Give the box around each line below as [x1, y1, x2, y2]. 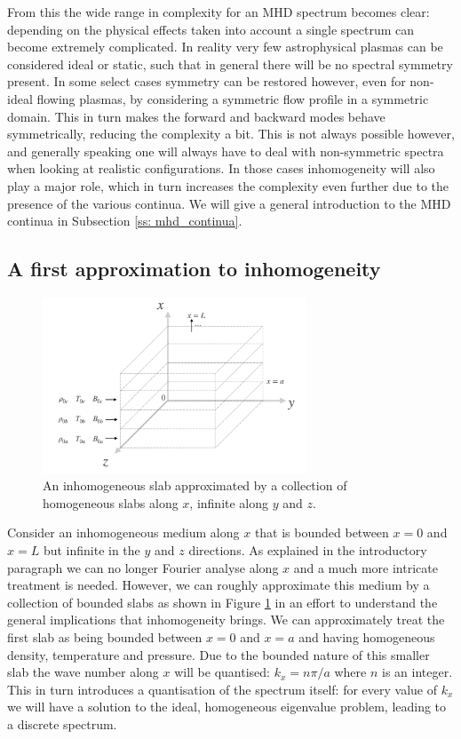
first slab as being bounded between [7, 627, 203, 646]
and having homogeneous [298, 627, 435, 646]
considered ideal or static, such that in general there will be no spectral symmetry [7, 54, 453, 73]
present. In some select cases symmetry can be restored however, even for [7, 72, 406, 91]
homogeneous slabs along [43, 493, 179, 512]
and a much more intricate [293, 558, 438, 576]
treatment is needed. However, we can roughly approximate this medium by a [7, 576, 430, 594]
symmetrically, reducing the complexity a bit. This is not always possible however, [7, 124, 455, 143]
